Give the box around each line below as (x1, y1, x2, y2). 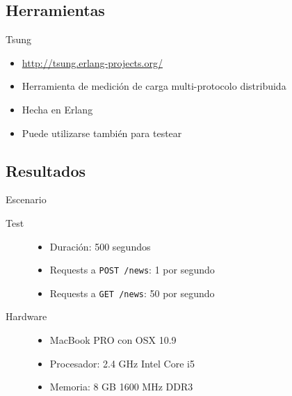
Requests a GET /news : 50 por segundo (49, 285, 215, 300)
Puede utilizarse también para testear (22, 125, 182, 140)
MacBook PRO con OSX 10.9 (49, 333, 177, 347)
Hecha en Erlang (22, 102, 93, 116)
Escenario (6, 192, 47, 207)
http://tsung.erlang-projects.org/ (22, 55, 163, 70)
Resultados (6, 159, 86, 181)
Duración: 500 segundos (49, 239, 151, 253)
